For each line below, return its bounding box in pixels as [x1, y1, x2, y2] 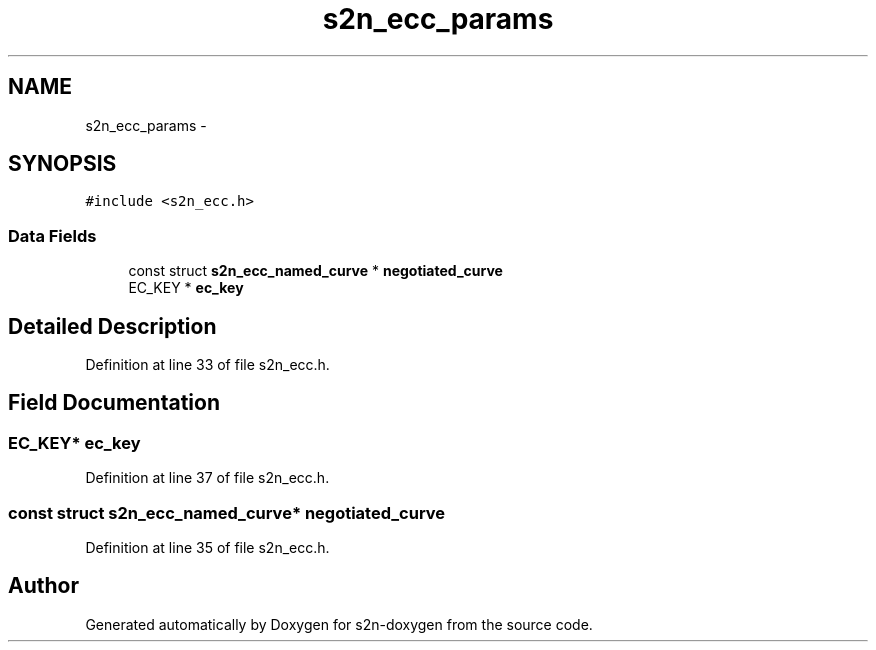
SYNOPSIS [8, 151, 117, 177]
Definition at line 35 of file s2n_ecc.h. [85, 539, 330, 556]
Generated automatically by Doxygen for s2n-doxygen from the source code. [85, 615, 593, 633]
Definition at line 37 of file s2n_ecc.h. [85, 469, 330, 487]
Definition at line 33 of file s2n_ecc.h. [85, 356, 330, 374]
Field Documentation [8, 390, 220, 416]
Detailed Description [8, 313, 217, 339]
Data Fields [8, 225, 97, 246]
